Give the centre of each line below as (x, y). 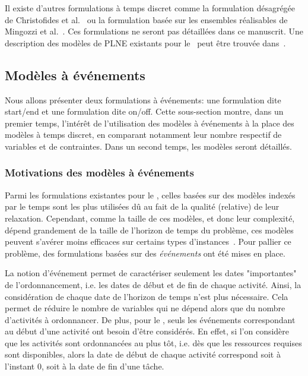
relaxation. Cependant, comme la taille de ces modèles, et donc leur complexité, (150, 218)
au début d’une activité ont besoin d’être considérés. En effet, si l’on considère (147, 331)
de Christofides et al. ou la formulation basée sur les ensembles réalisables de (146, 19)
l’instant (20, 366)
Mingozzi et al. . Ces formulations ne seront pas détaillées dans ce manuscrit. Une (154, 31)
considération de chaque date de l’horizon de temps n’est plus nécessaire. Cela (147, 296)
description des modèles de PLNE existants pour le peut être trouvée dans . (145, 42)
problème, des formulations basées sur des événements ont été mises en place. (145, 253)
